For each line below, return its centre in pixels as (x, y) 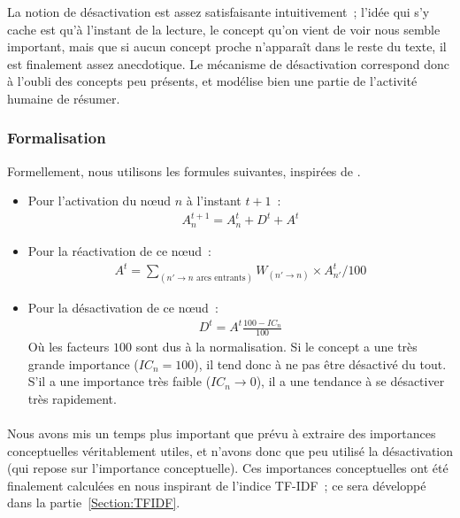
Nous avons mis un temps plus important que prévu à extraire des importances (222, 433)
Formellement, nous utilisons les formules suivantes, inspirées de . (184, 170)
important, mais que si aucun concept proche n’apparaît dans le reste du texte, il (227, 46)
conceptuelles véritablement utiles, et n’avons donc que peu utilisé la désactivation (230, 450)
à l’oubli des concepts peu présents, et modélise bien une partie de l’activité (212, 81)
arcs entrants (221, 278)
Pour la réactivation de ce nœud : (119, 250)
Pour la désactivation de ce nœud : (123, 307)
